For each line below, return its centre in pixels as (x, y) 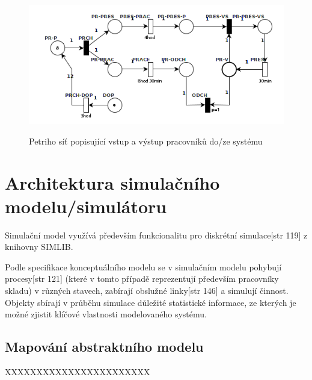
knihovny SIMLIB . (39, 247)
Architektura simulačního (112, 182)
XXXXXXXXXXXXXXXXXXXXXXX (78, 371)
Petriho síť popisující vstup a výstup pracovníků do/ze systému (146, 141)
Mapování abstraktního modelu (104, 347)
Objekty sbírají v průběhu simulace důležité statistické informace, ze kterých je (151, 302)
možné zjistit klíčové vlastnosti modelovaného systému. (106, 314)
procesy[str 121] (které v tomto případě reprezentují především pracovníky (142, 279)
